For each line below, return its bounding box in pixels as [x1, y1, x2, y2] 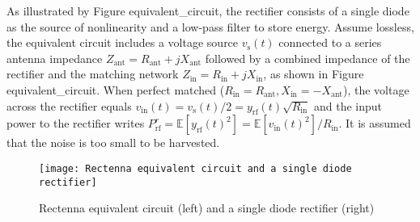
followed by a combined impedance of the [205, 49, 410, 66]
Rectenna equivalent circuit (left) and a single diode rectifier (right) [39, 199, 375, 216]
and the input [314, 97, 383, 114]
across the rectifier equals [6, 97, 132, 114]
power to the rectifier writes [6, 115, 145, 132]
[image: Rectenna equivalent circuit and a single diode [39, 162, 352, 174]
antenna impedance [6, 49, 103, 66]
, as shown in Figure [263, 65, 364, 82]
